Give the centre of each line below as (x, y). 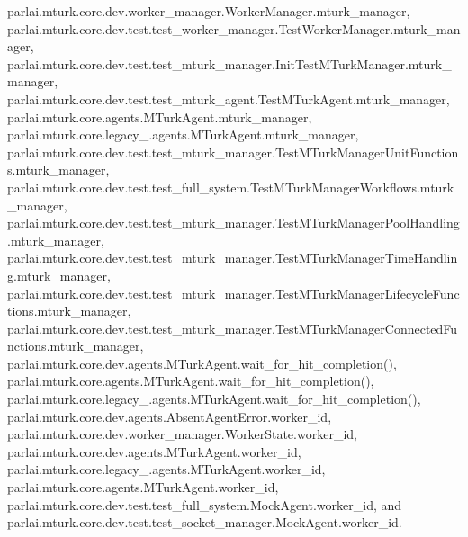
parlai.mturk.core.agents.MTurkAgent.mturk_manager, (160, 116)
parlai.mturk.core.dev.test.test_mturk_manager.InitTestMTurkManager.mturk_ (229, 63)
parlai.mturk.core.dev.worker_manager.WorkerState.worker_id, (182, 434)
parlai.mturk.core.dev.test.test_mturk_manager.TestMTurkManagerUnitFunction (233, 152)
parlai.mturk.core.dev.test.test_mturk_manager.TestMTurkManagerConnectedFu (233, 328)
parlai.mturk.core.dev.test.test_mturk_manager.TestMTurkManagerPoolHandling (234, 223)
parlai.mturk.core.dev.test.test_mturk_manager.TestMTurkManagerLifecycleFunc (234, 293)
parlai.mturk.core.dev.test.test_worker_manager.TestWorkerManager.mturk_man (234, 28)
